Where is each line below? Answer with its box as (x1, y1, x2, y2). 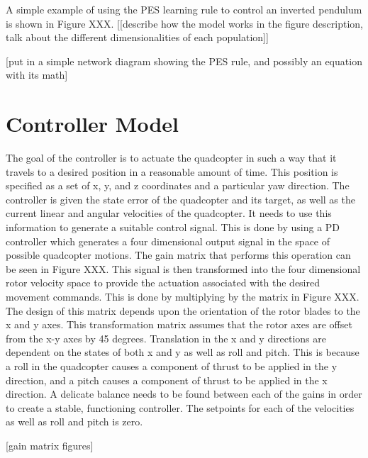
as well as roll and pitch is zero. (6, 414, 143, 429)
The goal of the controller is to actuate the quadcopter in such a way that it (6, 150, 337, 165)
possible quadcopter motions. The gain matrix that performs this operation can (6, 247, 351, 262)
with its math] (6, 67, 68, 82)
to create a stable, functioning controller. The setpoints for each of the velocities (6, 400, 355, 415)
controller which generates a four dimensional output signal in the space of (6, 233, 330, 248)
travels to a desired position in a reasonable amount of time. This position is (6, 164, 338, 179)
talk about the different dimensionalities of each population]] (6, 30, 269, 45)
